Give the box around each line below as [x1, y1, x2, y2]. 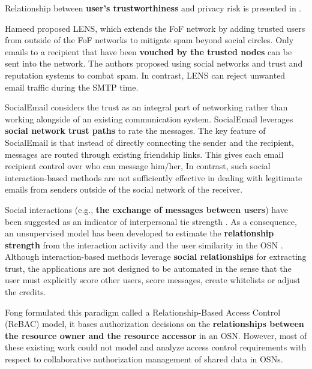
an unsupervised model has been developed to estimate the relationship [5, 227, 274, 239]
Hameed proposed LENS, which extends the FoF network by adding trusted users [5, 22, 305, 34]
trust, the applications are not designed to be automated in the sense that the [5, 262, 292, 274]
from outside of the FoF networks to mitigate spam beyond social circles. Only [5, 34, 294, 46]
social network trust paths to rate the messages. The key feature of [5, 124, 266, 137]
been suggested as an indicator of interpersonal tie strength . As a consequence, [5, 215, 297, 227]
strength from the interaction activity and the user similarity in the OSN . [5, 238, 283, 251]
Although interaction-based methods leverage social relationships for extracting [5, 250, 307, 263]
